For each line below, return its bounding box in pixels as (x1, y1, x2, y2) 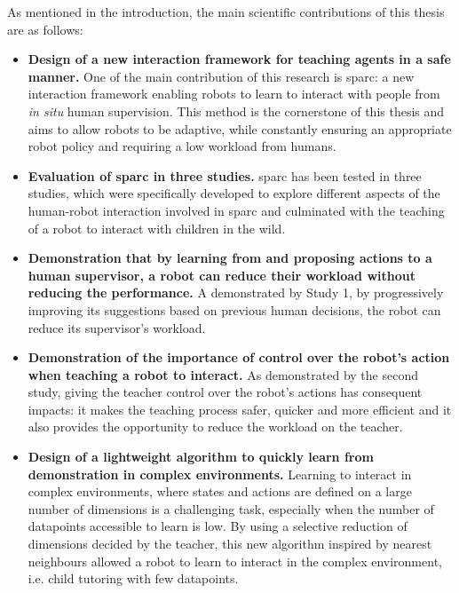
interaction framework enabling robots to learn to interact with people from (28, 84, 440, 103)
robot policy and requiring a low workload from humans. (28, 137, 336, 155)
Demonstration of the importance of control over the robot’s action (28, 348, 450, 367)
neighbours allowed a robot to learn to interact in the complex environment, (28, 551, 442, 570)
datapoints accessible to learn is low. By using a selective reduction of (28, 517, 408, 535)
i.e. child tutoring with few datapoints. (28, 569, 239, 588)
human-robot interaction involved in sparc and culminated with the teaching (28, 201, 445, 219)
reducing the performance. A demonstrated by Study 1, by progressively (28, 283, 444, 302)
